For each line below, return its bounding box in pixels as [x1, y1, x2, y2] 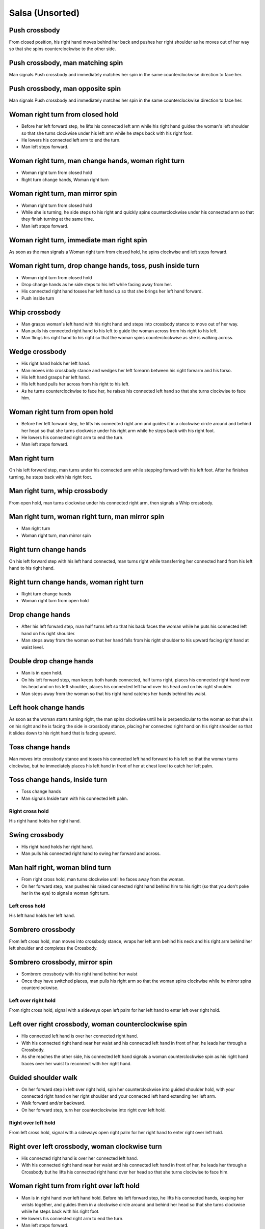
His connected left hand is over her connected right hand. [21, 1033, 138, 1039]
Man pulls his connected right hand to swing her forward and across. [21, 850, 161, 856]
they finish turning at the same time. [21, 216, 94, 222]
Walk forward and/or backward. [21, 1100, 85, 1106]
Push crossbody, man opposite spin [9, 85, 121, 93]
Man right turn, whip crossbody [9, 487, 108, 495]
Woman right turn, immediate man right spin [9, 236, 147, 244]
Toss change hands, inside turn [9, 776, 107, 784]
